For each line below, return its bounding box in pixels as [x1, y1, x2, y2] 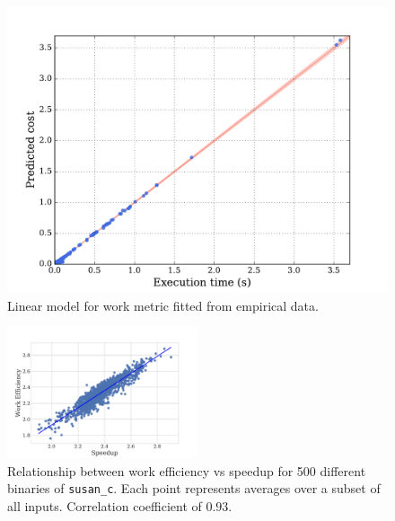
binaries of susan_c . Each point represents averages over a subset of [7, 479, 381, 498]
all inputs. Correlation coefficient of [7, 496, 202, 515]
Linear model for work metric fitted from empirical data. [7, 296, 319, 314]
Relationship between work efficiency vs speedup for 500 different [7, 461, 366, 480]
